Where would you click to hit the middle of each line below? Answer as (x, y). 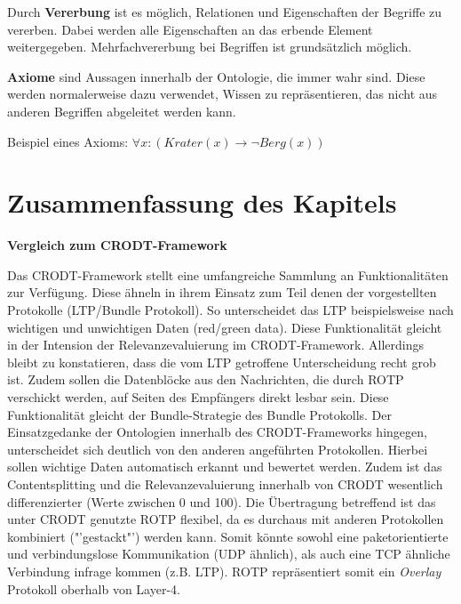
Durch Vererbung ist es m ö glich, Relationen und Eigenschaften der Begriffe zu (225, 12)
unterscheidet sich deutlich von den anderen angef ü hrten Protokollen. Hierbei (218, 449)
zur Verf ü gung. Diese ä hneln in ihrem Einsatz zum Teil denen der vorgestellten (222, 292)
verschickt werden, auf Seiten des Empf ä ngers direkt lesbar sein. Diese (198, 397)
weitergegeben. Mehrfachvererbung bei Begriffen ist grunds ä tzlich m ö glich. (210, 47)
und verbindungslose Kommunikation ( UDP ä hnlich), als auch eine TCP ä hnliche (229, 554)
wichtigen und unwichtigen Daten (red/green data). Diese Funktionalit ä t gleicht (225, 327)
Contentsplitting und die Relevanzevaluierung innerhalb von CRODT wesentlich (225, 484)
